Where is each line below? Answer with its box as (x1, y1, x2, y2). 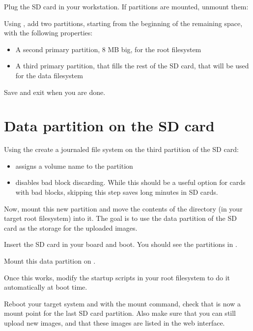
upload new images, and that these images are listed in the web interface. (4, 318, 225, 328)
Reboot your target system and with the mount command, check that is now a (4, 298, 241, 308)
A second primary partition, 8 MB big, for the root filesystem (15, 44, 201, 54)
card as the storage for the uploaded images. (4, 222, 138, 233)
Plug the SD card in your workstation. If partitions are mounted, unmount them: (4, 1, 249, 11)
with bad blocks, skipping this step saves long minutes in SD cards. (15, 187, 218, 197)
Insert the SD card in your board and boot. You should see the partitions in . (4, 239, 237, 249)
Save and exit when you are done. (4, 87, 106, 97)
